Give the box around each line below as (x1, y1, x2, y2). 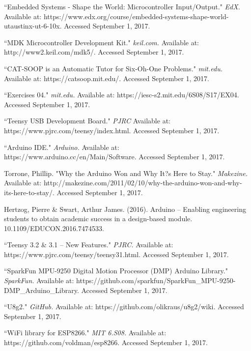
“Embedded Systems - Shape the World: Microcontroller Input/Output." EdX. (4, 1, 240, 11)
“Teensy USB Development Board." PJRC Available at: (4, 116, 170, 126)
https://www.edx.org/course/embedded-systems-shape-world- (43, 11, 229, 21)
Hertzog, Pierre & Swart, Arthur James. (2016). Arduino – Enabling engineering (4, 204, 246, 214)
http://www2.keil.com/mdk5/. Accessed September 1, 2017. (4, 47, 184, 57)
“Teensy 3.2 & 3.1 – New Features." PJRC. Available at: (4, 239, 173, 250)
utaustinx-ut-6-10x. (4, 21, 62, 31)
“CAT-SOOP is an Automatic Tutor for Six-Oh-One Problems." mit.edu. (4, 63, 223, 73)
